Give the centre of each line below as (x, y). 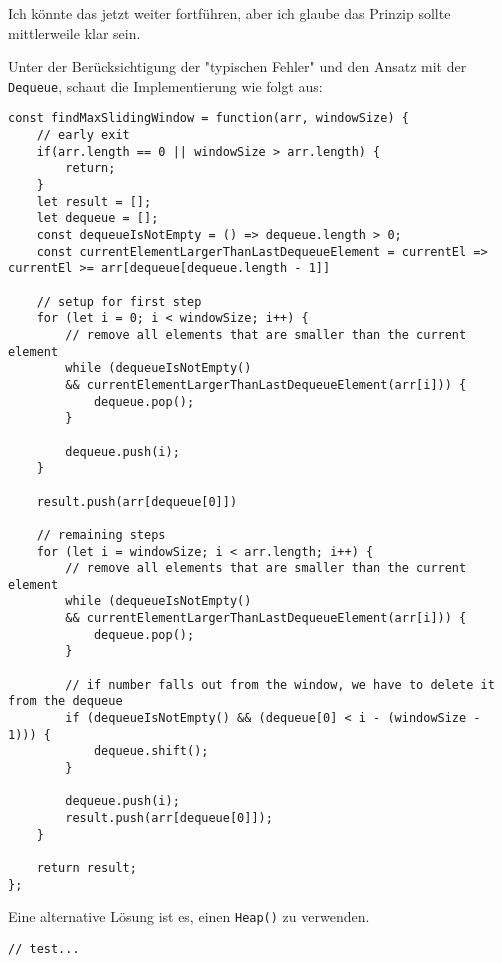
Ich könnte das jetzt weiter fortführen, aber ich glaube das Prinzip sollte (229, 13)
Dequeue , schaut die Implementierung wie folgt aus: (165, 85)
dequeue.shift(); (151, 751)
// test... (44, 948)
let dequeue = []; (97, 218)
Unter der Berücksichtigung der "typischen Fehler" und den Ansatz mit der (237, 66)
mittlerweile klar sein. (74, 32)
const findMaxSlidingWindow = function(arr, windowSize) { (208, 118)
